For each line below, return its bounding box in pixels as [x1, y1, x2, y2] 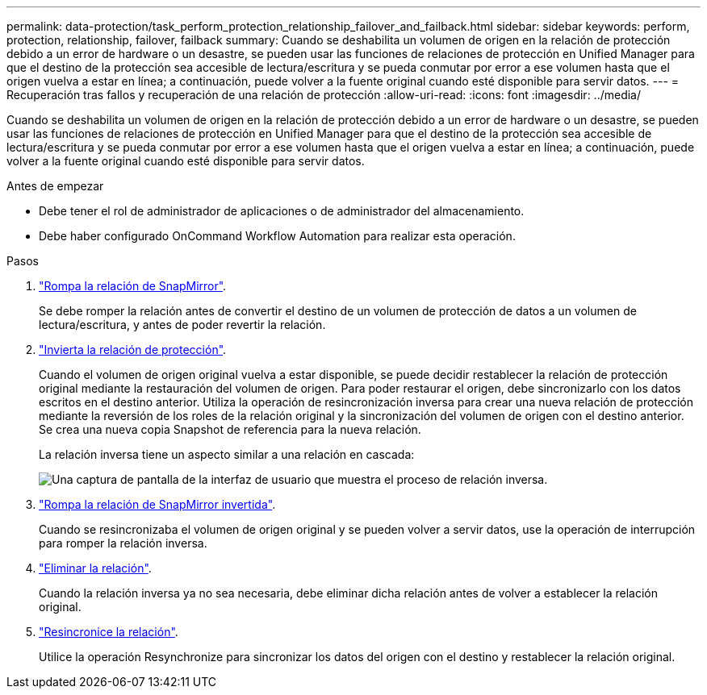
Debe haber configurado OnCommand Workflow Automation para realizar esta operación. [39, 229, 516, 243]
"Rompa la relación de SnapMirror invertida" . [39, 497, 276, 511]
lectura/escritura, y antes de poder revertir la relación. [39, 318, 326, 331]
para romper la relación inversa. [39, 536, 207, 550]
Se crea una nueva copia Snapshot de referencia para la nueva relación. [39, 422, 421, 436]
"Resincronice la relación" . [39, 625, 178, 639]
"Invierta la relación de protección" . [39, 343, 227, 356]
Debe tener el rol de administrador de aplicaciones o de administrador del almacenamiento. [39, 204, 525, 218]
